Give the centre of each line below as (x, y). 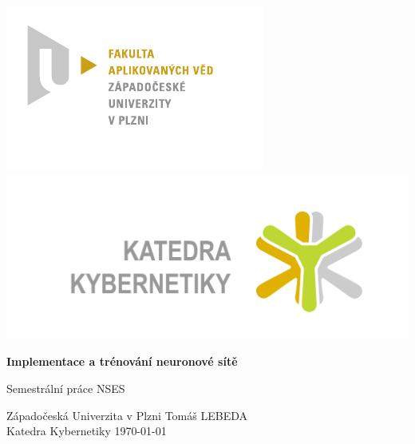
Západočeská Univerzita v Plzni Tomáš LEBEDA (127, 415)
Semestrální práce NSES (66, 388)
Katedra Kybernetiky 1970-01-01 (87, 431)
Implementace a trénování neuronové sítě (122, 361)
